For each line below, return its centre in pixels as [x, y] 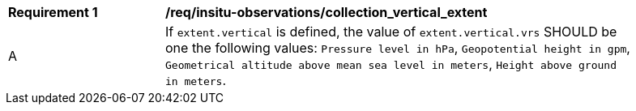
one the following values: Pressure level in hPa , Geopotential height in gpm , [398, 48]
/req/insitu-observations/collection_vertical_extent [327, 12]
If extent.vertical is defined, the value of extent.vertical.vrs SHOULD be [391, 32]
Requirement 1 [53, 12]
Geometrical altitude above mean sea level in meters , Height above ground [391, 64]
